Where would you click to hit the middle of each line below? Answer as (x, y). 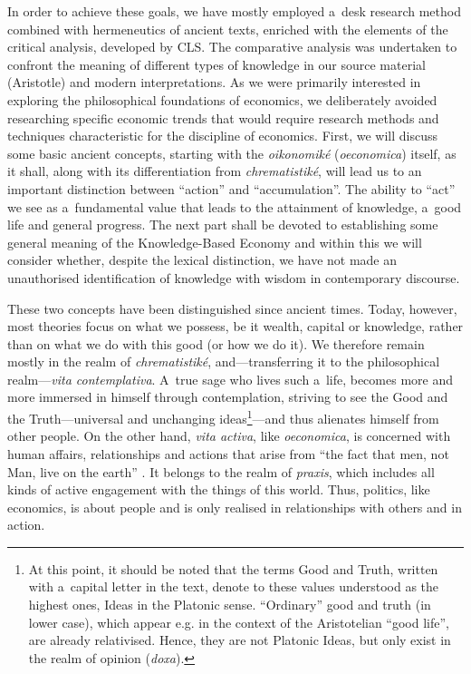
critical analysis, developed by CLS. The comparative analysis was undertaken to (232, 47)
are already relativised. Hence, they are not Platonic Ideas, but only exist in (240, 640)
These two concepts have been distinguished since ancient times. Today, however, (232, 308)
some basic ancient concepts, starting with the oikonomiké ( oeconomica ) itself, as (232, 153)
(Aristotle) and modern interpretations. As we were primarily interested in (214, 82)
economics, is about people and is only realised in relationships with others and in (235, 507)
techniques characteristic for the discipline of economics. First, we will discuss (222, 136)
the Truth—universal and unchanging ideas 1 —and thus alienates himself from (223, 417)
